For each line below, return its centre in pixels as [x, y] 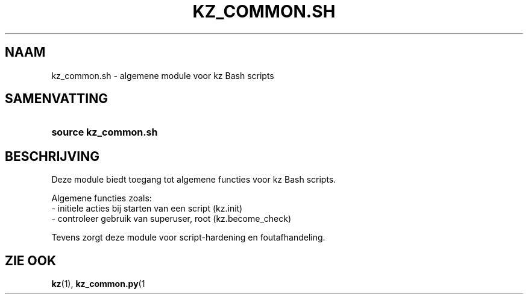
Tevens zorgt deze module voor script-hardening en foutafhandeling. [188, 238]
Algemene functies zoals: [102, 198]
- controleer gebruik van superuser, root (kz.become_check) [171, 219]
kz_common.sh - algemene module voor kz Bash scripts [163, 75]
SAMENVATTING [56, 99]
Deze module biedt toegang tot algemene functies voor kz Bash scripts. [194, 180]
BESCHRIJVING [52, 156]
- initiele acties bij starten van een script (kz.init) [147, 209]
